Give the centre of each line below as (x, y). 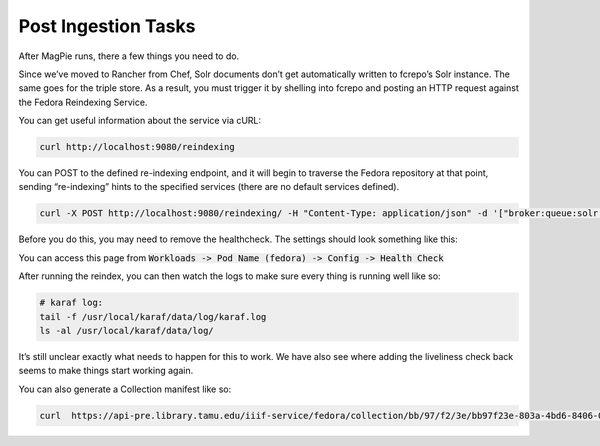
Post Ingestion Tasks (107, 26)
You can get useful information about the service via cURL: (140, 121)
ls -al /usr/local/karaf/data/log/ (126, 330)
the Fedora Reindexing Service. (83, 102)
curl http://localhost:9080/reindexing (137, 147)
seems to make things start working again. (106, 371)
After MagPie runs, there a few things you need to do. (129, 56)
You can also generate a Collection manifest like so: (125, 389)
